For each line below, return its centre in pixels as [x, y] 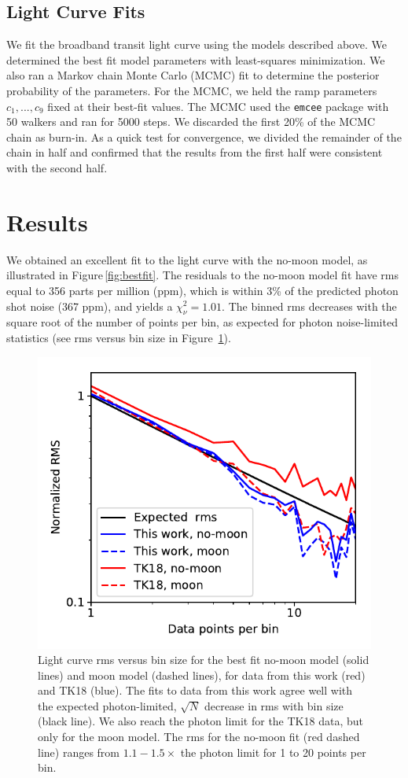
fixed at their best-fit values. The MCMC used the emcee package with [218, 106]
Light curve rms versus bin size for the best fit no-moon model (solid [204, 660]
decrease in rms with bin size [274, 705]
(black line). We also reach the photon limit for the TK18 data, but [200, 721]
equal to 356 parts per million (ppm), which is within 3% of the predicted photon [202, 290]
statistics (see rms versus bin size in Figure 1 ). [119, 337]
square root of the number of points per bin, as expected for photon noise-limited [202, 322]
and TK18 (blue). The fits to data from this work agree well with [195, 690]
